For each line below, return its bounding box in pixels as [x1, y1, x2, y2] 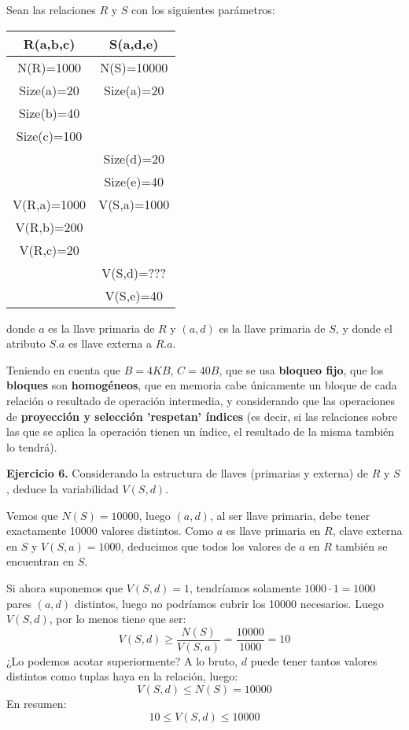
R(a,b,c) [23, 34, 76, 53]
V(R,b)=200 [15, 217, 83, 236]
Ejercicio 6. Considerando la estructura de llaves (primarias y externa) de [6, 465, 368, 481]
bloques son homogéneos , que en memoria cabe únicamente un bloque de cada [6, 377, 397, 393]
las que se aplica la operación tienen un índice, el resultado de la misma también [6, 423, 395, 440]
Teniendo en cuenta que [6, 361, 121, 378]
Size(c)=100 [16, 126, 83, 145]
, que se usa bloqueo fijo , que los [219, 361, 384, 378]
